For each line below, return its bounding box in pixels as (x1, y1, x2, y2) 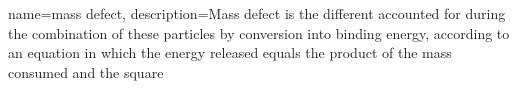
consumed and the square (8, 61, 164, 82)
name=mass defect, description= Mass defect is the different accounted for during (8, 3, 506, 23)
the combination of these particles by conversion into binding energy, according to (8, 22, 510, 43)
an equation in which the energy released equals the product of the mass (8, 42, 452, 63)
